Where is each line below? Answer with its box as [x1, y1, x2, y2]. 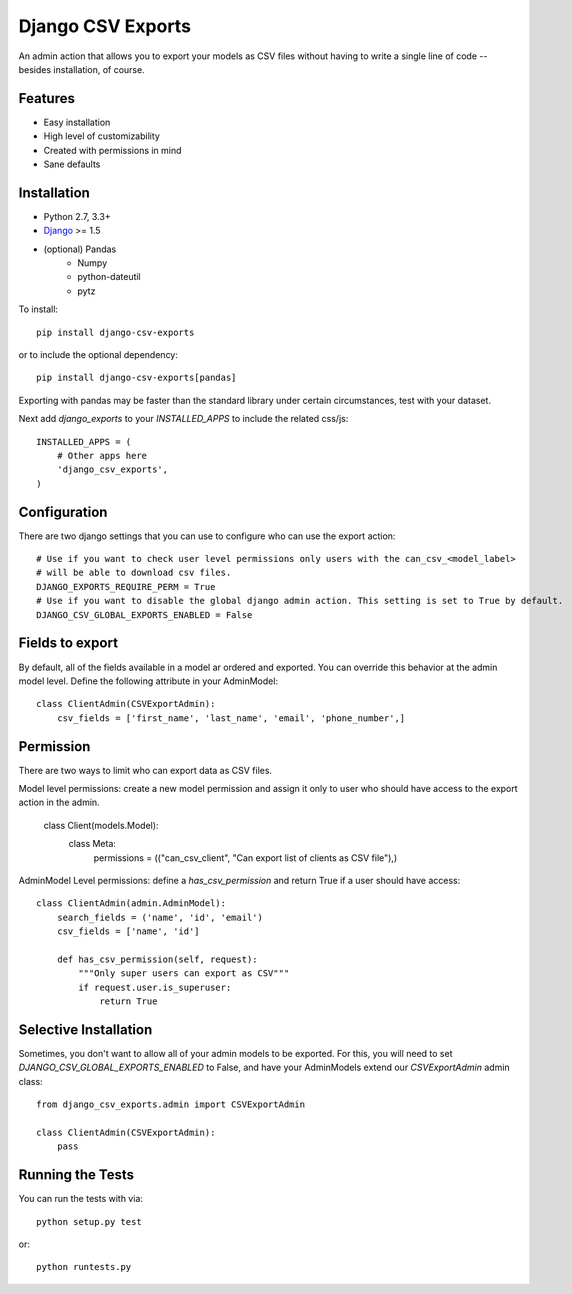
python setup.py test [36, 1216, 142, 1227]
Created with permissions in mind [43, 144, 182, 156]
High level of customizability [43, 130, 160, 142]
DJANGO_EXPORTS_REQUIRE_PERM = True [36, 581, 216, 592]
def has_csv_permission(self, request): [56, 953, 259, 965]
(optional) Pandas [43, 243, 117, 255]
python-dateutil [77, 271, 142, 283]
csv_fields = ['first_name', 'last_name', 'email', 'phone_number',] [56, 712, 406, 724]
